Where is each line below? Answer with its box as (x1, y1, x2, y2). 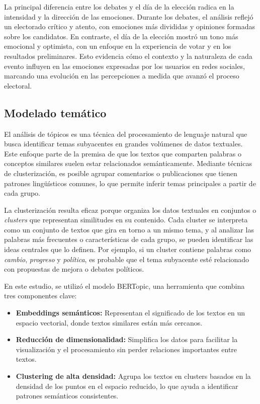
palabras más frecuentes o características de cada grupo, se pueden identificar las (4, 234, 253, 245)
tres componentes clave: (4, 290, 77, 301)
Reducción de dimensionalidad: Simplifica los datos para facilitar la (16, 334, 238, 345)
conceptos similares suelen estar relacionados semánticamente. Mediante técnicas (4, 158, 252, 169)
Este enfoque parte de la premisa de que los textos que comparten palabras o (4, 148, 242, 158)
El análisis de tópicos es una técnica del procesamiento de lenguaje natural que (4, 128, 247, 139)
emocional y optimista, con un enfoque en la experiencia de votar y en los (4, 41, 231, 51)
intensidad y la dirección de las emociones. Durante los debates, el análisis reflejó (4, 11, 253, 22)
